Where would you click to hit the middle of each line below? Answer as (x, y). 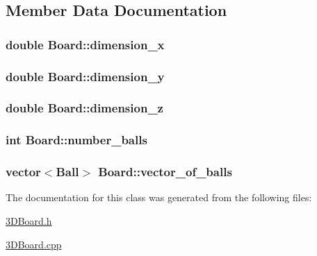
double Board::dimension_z (84, 108)
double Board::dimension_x (85, 44)
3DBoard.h (29, 220)
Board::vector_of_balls (165, 172)
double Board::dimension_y (85, 76)
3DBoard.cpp (34, 244)
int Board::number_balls (76, 140)
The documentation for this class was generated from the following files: (159, 197)
